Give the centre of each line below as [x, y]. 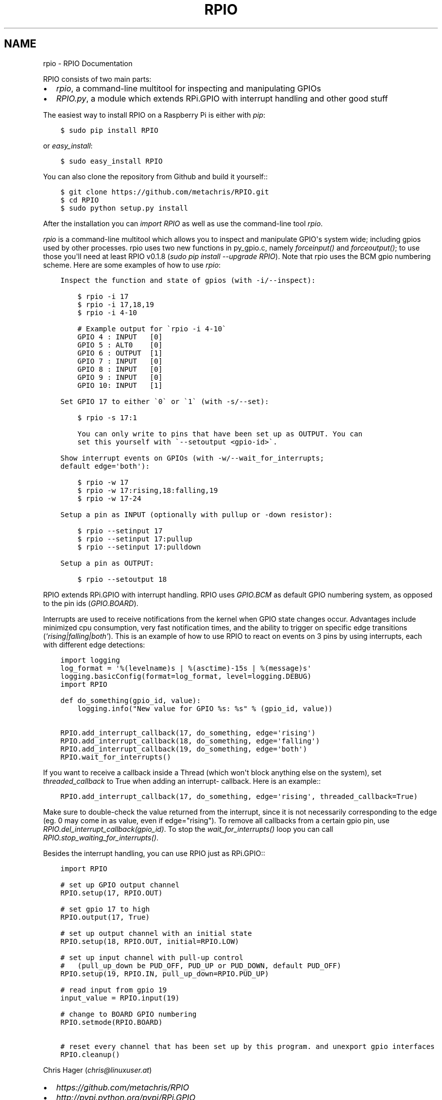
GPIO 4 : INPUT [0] [120, 337]
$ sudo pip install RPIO [109, 130]
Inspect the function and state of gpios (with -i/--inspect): [188, 280]
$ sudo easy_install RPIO [112, 161]
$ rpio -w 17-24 [109, 498]
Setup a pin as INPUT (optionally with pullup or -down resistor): [197, 514]
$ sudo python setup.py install [124, 208]
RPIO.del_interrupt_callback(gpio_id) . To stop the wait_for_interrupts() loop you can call [188, 829]
